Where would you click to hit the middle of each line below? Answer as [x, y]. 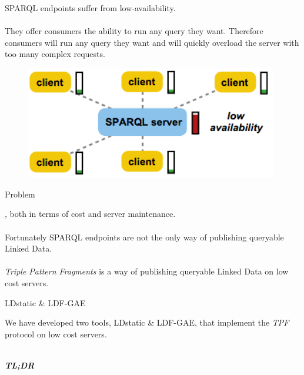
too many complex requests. [55, 54]
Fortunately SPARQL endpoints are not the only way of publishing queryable [144, 237]
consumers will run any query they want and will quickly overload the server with [152, 42]
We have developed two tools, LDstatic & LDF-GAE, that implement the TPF [147, 322]
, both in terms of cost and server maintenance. [90, 214]
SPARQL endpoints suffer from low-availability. [90, 8]
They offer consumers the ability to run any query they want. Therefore [134, 31]
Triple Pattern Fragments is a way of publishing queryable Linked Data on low [147, 271]
